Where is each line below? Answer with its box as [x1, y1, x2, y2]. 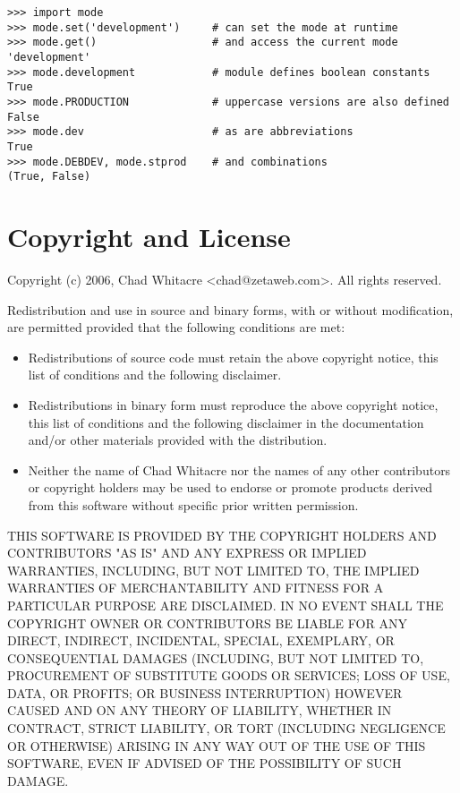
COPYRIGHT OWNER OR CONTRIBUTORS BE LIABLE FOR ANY [7, 613, 407, 632]
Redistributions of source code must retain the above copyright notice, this [28, 347, 439, 366]
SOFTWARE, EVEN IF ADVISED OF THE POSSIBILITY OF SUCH [7, 754, 402, 772]
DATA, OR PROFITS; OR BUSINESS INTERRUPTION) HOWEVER [7, 683, 403, 702]
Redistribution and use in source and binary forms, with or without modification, [7, 300, 454, 319]
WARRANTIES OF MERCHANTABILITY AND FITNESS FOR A [7, 578, 384, 597]
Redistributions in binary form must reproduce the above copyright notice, [28, 395, 439, 414]
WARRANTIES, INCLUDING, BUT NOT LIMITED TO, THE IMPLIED [7, 560, 420, 579]
